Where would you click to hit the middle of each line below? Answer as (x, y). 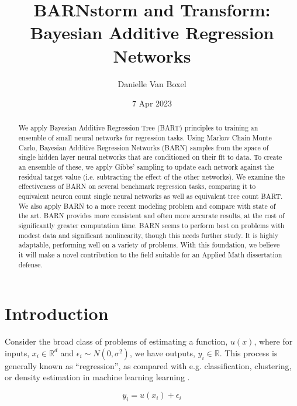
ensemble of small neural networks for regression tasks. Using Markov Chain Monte (145, 138)
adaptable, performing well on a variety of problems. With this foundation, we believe (149, 245)
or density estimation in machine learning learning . (97, 377)
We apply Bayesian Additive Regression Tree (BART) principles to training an (138, 128)
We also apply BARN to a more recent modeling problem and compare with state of (147, 206)
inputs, (17, 352)
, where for (273, 341)
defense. (30, 264)
